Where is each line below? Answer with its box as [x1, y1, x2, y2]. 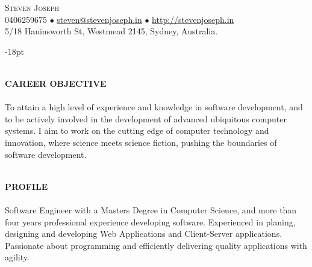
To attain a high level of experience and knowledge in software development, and [5, 101, 303, 113]
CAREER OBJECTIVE [5, 77, 107, 89]
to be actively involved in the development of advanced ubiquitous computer [5, 112, 287, 125]
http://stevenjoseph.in [152, 13, 234, 25]
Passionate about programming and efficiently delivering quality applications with [5, 239, 307, 251]
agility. [5, 251, 30, 263]
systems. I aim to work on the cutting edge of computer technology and [5, 124, 269, 137]
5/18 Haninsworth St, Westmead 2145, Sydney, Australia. [5, 25, 218, 37]
